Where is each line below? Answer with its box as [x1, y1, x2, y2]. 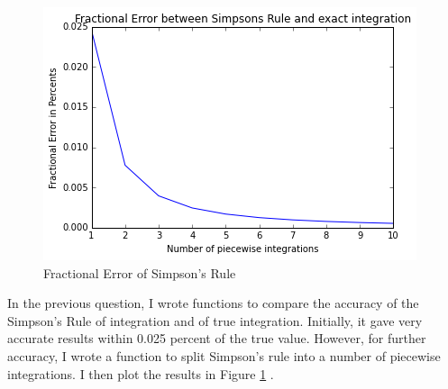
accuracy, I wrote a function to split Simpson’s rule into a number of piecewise [7, 346, 441, 365]
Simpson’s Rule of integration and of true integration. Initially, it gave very [7, 311, 423, 330]
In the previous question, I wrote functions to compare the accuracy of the [7, 294, 419, 312]
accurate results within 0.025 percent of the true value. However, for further [7, 329, 426, 348]
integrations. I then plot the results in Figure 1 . [7, 364, 274, 383]
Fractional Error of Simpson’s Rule [43, 263, 236, 282]
